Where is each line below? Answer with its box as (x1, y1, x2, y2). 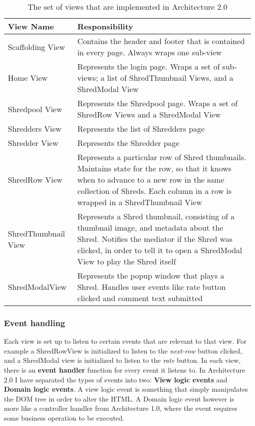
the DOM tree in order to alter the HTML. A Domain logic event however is (4, 393, 234, 403)
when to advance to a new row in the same (77, 174, 225, 185)
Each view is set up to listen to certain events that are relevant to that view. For (4, 336, 247, 346)
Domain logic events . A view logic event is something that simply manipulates (4, 384, 248, 394)
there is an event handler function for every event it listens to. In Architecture (4, 365, 245, 375)
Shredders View (8, 123, 62, 134)
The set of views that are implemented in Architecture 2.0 (27, 1, 228, 12)
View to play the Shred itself (77, 256, 176, 267)
